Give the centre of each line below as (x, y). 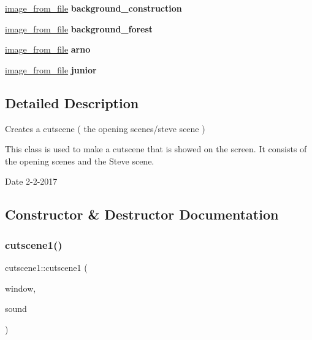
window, (21, 288)
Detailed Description (72, 102)
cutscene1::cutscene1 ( (46, 267)
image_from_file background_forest (79, 28)
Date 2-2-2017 (31, 181)
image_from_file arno (48, 49)
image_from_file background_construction (93, 8)
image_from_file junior (51, 69)
